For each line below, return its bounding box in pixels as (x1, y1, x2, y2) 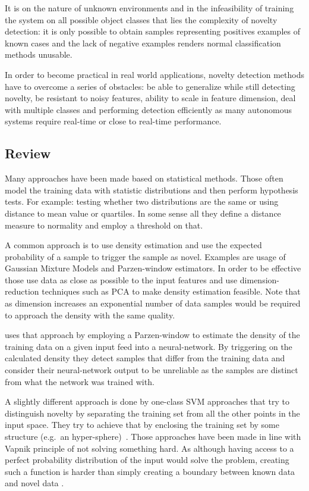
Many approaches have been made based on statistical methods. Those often (5, 172, 283, 184)
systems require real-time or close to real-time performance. (5, 115, 222, 127)
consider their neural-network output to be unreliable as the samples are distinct (5, 364, 298, 376)
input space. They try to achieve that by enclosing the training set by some (5, 418, 279, 431)
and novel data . (5, 477, 64, 489)
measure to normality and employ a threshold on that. (5, 218, 203, 231)
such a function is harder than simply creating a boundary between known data (5, 465, 295, 477)
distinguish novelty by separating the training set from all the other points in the (5, 406, 300, 419)
